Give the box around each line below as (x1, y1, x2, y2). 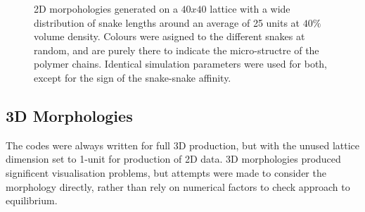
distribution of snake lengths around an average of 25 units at (34, 15, 300, 30)
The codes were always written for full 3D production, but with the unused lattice (6, 137, 360, 152)
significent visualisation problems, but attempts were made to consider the (6, 165, 326, 180)
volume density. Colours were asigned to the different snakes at (34, 29, 305, 44)
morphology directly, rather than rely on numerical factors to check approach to (6, 179, 350, 194)
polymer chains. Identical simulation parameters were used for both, (34, 56, 328, 71)
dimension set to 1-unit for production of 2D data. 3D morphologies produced (6, 151, 341, 166)
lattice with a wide (210, 1, 290, 15)
